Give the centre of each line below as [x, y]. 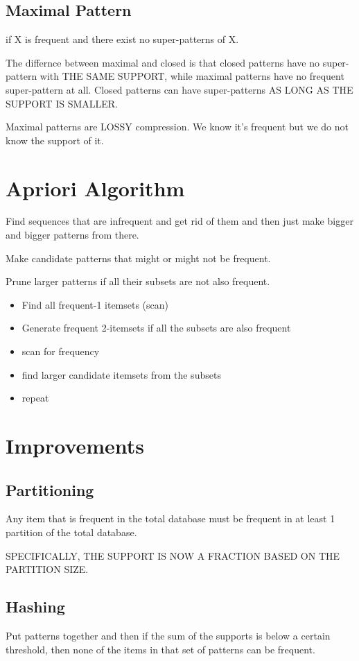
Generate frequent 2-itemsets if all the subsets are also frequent [156, 328]
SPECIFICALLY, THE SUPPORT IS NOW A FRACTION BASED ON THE [173, 555]
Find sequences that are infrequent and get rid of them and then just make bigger [179, 221]
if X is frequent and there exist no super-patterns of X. [122, 39]
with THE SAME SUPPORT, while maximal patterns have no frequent [192, 76]
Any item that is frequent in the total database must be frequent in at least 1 [170, 518]
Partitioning [50, 489]
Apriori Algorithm [95, 188]
